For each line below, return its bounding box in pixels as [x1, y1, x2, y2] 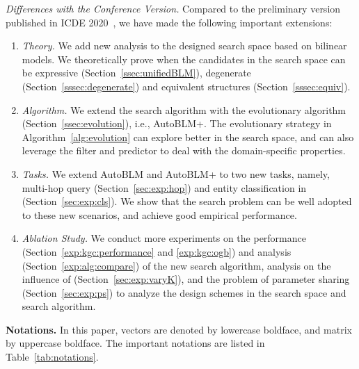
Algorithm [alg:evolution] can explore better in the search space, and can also [22, 129, 354, 144]
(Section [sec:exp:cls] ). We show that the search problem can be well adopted [22, 194, 352, 208]
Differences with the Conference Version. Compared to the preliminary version [6, 1, 341, 15]
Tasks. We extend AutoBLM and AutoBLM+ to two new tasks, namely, [22, 166, 330, 181]
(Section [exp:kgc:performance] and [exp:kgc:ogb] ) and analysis [22, 244, 292, 259]
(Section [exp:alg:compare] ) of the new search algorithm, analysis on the [22, 258, 331, 272]
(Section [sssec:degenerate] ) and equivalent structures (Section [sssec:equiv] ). [22, 79, 351, 93]
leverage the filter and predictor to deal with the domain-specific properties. [22, 143, 346, 158]
